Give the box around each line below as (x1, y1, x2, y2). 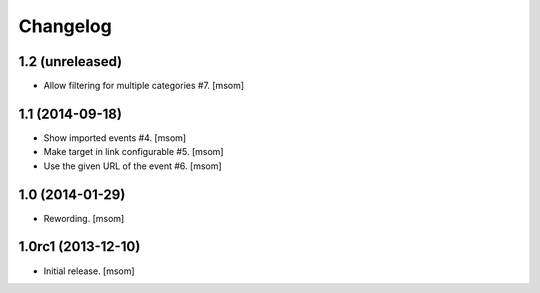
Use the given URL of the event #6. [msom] (43, 160, 222, 172)
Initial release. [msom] (43, 265, 135, 277)
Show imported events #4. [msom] (43, 131, 187, 144)
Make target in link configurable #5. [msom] (43, 146, 224, 158)
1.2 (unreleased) (18, 53, 123, 70)
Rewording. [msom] (43, 212, 125, 224)
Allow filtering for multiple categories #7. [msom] (43, 80, 245, 92)
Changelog (18, 15, 112, 37)
